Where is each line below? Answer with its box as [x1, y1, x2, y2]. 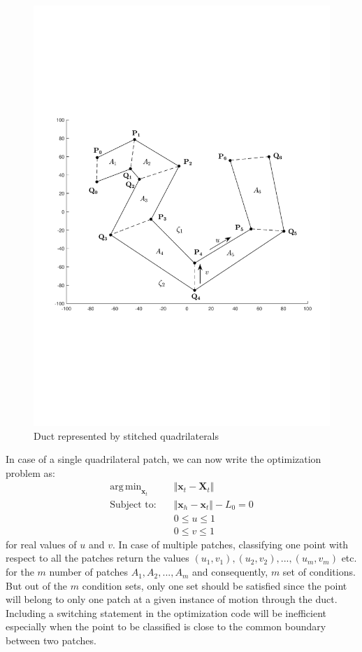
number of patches [49, 564, 129, 579]
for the [6, 564, 34, 579]
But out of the [6, 578, 68, 592]
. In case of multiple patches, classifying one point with [113, 536, 349, 551]
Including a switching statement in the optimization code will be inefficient [6, 605, 327, 620]
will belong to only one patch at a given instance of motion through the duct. [6, 592, 338, 606]
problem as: [6, 465, 55, 480]
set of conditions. [282, 564, 356, 579]
